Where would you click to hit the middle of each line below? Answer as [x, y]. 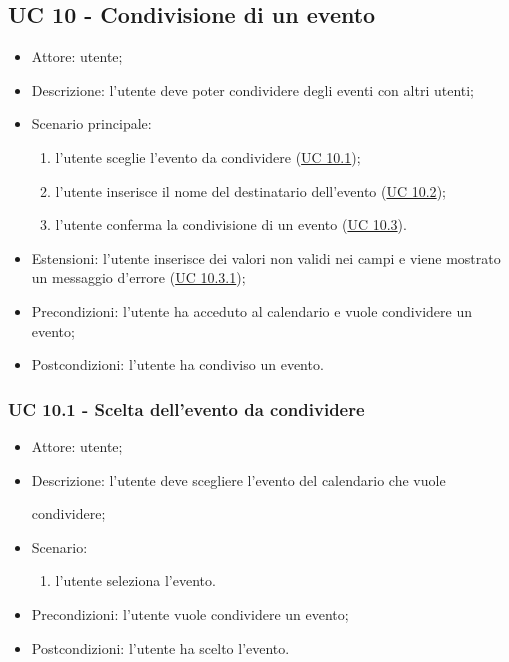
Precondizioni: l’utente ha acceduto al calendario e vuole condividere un [251, 310]
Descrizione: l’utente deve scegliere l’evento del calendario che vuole [238, 479]
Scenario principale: [91, 123]
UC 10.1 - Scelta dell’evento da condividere [186, 408]
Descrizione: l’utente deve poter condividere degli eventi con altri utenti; [252, 89]
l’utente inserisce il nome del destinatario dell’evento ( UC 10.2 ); [250, 190]
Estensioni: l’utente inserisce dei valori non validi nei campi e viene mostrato [266, 257]
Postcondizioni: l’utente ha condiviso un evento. [177, 364]
